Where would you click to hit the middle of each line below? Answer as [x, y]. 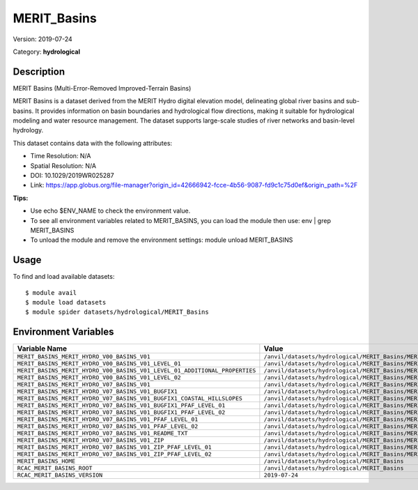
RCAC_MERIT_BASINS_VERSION [60, 475]
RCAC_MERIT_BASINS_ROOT [55, 468]
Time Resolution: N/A [61, 156]
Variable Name [42, 349]
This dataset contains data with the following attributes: [93, 143]
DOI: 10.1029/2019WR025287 [72, 175]
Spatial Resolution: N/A [63, 166]
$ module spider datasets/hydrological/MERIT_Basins [117, 312]
